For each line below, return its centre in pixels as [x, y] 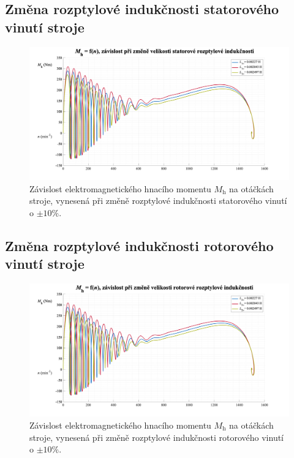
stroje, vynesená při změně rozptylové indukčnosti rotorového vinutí [157, 437]
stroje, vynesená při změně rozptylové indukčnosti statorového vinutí [158, 201]
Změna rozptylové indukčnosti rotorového [139, 245]
